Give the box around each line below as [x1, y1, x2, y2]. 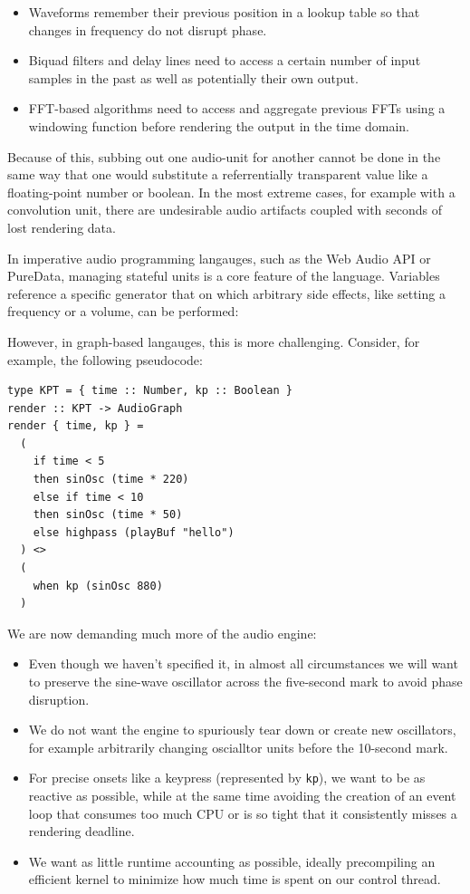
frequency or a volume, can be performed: [7, 302, 239, 321]
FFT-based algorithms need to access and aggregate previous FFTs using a [28, 99, 446, 118]
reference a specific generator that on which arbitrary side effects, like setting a [7, 284, 446, 303]
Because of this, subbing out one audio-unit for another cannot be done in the [7, 147, 441, 166]
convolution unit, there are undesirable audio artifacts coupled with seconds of [7, 200, 443, 219]
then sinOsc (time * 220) [33, 473, 189, 486]
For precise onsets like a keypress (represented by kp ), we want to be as [28, 768, 426, 787]
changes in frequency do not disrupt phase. [28, 20, 267, 39]
